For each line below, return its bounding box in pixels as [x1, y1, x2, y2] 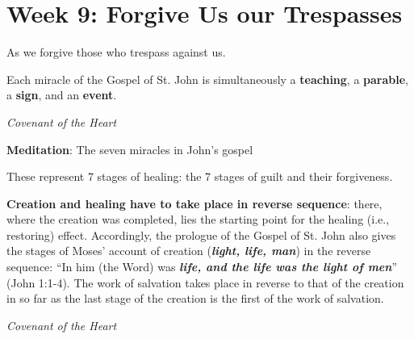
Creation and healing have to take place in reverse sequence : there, [6, 195, 383, 211]
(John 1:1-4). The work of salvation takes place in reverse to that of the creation [6, 274, 404, 291]
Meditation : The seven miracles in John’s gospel [6, 140, 253, 157]
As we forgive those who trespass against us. [6, 44, 226, 61]
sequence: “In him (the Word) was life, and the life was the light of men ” [6, 258, 398, 275]
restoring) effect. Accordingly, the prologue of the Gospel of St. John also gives [6, 226, 396, 243]
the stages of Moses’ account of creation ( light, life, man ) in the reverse [6, 242, 371, 259]
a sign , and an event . [6, 86, 117, 103]
